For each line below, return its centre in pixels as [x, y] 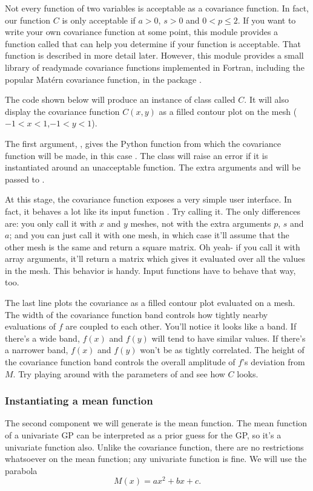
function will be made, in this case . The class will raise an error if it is [137, 155]
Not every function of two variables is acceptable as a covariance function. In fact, [157, 8]
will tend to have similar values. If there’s [229, 338]
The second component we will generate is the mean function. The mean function [156, 423]
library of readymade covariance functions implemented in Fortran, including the [155, 67]
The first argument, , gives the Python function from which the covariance [143, 143]
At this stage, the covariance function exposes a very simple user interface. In [148, 199]
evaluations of [31, 326]
